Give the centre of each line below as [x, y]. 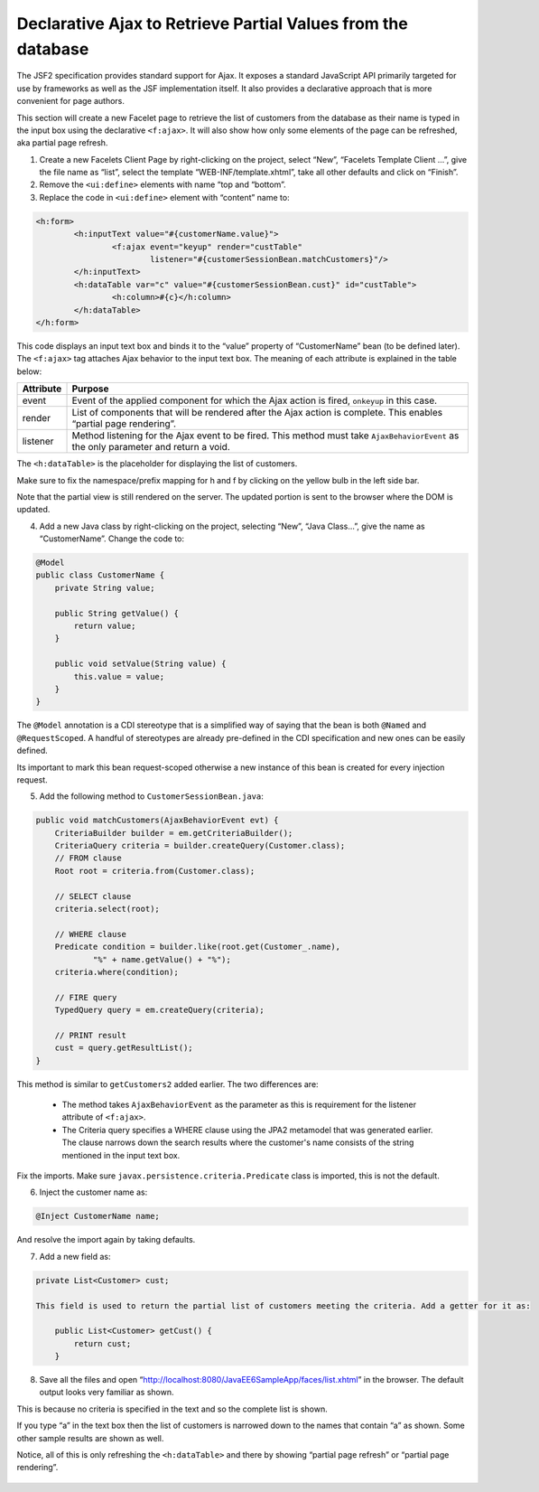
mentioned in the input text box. [121, 1155]
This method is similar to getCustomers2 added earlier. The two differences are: [168, 1084]
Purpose [90, 389]
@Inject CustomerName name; [98, 1216]
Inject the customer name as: [93, 1192]
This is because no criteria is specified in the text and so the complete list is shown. [172, 1409]
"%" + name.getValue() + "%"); [162, 959]
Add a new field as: [75, 1256]
